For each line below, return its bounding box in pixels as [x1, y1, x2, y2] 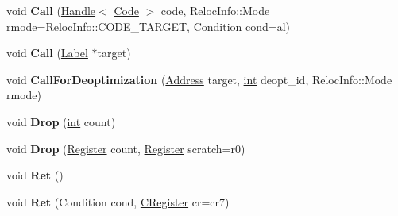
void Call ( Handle [6, 2, 96, 18]
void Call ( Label [6, 44, 88, 61]
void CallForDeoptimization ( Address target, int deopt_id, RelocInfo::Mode [6, 71, 392, 87]
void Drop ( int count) [6, 113, 116, 129]
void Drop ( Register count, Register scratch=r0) [6, 140, 245, 156]
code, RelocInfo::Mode [160, 2, 270, 18]
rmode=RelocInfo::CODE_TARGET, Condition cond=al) [6, 17, 290, 34]
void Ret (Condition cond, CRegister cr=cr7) [6, 193, 230, 210]
